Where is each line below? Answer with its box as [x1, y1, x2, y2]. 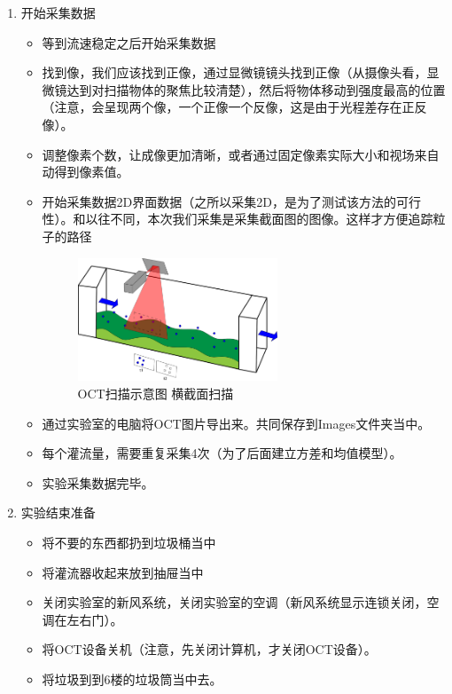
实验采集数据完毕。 [42, 473, 154, 492]
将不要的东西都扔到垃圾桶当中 [42, 532, 216, 551]
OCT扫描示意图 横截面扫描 [77, 383, 234, 402]
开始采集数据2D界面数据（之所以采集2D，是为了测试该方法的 [42, 192, 396, 210]
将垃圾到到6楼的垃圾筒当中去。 [42, 669, 222, 688]
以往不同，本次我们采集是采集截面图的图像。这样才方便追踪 [85, 209, 433, 228]
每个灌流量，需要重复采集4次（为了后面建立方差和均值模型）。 [42, 444, 402, 462]
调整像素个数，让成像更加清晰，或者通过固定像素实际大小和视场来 [42, 145, 427, 163]
